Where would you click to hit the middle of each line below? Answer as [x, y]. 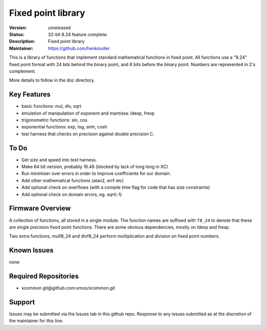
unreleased [59, 28]
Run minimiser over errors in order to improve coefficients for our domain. [96, 173]
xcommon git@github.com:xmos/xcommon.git [68, 288]
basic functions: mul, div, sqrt [51, 106]
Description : [22, 41]
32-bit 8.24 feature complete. [78, 34]
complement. [23, 71]
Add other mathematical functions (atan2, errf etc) [73, 180]
